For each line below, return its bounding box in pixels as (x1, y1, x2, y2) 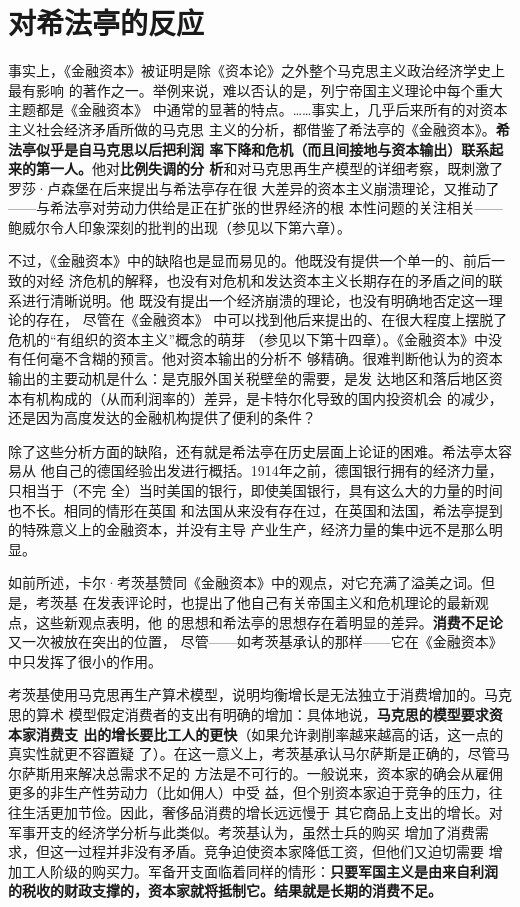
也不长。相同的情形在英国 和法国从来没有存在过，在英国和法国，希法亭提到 (8, 499, 503, 520)
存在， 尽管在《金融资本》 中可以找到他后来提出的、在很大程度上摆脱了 (35, 309, 508, 330)
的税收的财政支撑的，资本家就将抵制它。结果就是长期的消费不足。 (8, 880, 442, 901)
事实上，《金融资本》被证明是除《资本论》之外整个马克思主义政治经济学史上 (8, 60, 505, 81)
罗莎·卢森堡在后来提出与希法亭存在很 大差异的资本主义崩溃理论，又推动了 (8, 177, 500, 198)
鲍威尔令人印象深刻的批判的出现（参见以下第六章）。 (8, 216, 351, 237)
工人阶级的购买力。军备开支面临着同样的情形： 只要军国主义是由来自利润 (21, 860, 498, 881)
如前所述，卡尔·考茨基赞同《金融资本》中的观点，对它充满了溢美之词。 (8, 572, 481, 593)
